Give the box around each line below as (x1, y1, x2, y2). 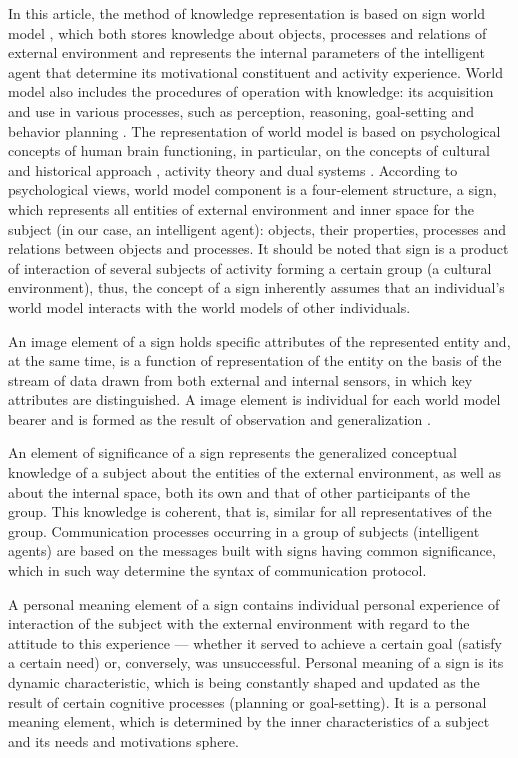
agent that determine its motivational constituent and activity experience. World (8, 61, 503, 82)
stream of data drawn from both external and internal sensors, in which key (8, 369, 473, 390)
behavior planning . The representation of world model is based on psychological (8, 120, 501, 141)
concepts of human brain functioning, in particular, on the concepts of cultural (8, 140, 490, 161)
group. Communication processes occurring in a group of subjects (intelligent (8, 520, 480, 541)
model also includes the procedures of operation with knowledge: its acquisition (8, 81, 494, 102)
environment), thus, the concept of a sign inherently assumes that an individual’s (8, 277, 505, 298)
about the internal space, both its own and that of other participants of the (8, 481, 470, 502)
